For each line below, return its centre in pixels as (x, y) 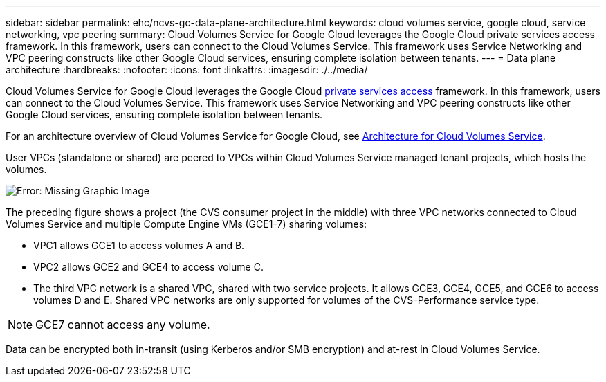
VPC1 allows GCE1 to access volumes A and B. (139, 245)
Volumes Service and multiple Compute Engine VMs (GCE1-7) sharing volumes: (186, 224)
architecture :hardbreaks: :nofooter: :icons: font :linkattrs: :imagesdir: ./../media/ (187, 70)
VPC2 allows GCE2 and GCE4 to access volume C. (148, 267)
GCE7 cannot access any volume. (123, 325)
